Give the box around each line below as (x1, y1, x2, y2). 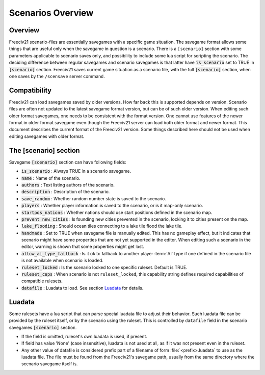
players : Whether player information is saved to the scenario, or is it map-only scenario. (21, 203, 203, 209)
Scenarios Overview (9, 7, 94, 18)
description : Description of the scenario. (21, 189, 110, 195)
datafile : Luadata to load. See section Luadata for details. (21, 285, 144, 291)
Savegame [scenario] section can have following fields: (9, 159, 127, 165)
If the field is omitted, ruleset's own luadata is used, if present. (21, 333, 147, 339)
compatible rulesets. (21, 278, 63, 284)
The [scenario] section (9, 146, 80, 155)
